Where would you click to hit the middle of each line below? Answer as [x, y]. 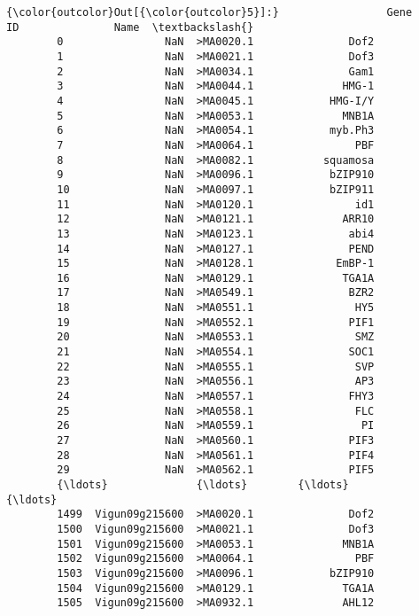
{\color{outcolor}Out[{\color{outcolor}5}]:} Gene [209, 12]
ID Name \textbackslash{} [130, 27]
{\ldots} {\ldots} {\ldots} [203, 485]
